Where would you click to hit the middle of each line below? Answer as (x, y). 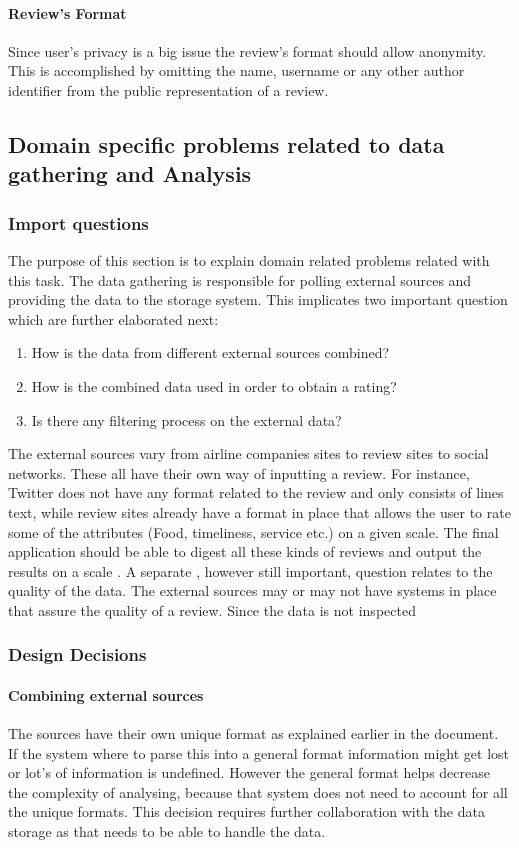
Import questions (78, 222)
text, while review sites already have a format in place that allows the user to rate (259, 511)
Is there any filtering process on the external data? (186, 419)
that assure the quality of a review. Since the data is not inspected (212, 609)
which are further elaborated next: (113, 318)
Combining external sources (106, 694)
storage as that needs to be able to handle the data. (167, 831)
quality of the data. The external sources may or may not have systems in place (252, 590)
